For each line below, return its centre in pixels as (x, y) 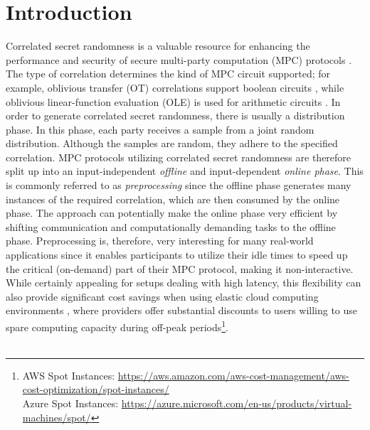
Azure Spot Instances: (70, 403)
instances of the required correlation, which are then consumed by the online (173, 199)
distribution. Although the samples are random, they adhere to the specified (172, 143)
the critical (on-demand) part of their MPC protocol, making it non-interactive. (180, 268)
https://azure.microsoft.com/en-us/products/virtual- (237, 403)
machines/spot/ (57, 417)
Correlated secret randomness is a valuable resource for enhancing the (158, 46)
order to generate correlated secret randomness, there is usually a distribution (175, 115)
